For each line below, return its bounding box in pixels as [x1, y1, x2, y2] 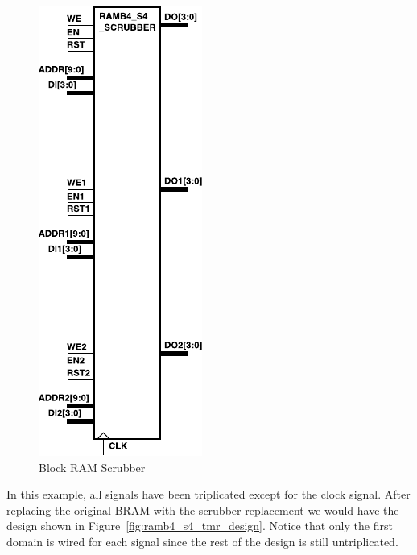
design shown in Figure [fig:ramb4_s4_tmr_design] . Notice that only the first [6, 517, 393, 534]
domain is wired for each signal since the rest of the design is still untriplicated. [6, 532, 398, 549]
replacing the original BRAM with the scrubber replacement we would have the [6, 501, 399, 518]
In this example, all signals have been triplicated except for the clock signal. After [6, 486, 411, 503]
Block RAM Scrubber [39, 458, 146, 475]
